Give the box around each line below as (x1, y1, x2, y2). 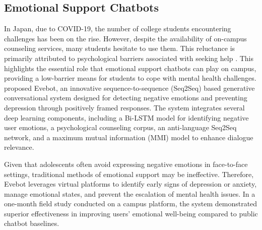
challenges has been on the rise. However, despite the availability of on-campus (4, 33, 247, 43)
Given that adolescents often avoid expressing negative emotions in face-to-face (4, 158, 248, 169)
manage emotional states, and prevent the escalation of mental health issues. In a (4, 188, 255, 199)
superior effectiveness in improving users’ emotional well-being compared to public (4, 208, 258, 218)
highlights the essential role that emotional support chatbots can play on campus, (4, 63, 256, 73)
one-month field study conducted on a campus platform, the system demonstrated (4, 198, 257, 209)
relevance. (4, 142, 34, 152)
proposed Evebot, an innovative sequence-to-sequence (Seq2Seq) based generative (4, 82, 255, 93)
